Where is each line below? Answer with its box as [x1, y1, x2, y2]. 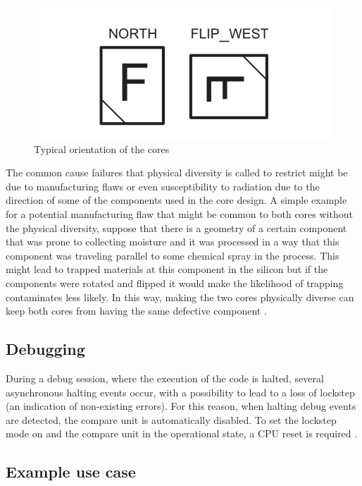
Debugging [6, 338, 85, 360]
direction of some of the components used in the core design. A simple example [6, 193, 347, 207]
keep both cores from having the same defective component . [6, 303, 267, 318]
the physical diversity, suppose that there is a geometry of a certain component [6, 220, 347, 235]
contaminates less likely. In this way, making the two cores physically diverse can [6, 289, 354, 304]
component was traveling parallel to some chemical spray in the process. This [6, 248, 339, 262]
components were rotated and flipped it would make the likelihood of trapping [6, 276, 344, 291]
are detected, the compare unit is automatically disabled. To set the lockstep [6, 412, 337, 427]
